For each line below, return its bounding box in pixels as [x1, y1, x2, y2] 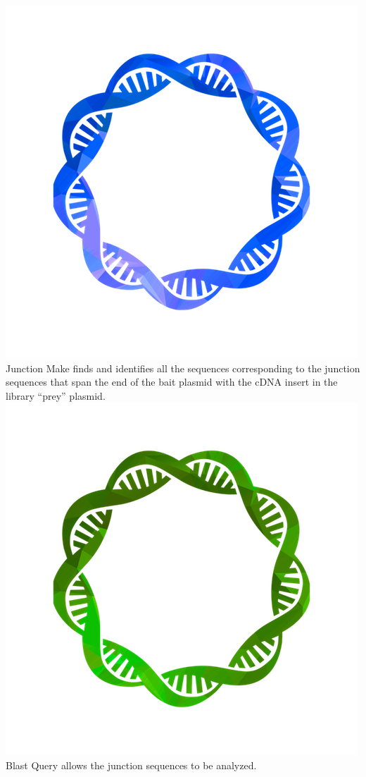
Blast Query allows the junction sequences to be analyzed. [6, 757, 257, 772]
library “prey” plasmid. [6, 388, 106, 403]
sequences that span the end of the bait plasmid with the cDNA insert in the [6, 374, 338, 389]
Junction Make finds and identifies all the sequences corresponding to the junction [6, 360, 360, 375]
